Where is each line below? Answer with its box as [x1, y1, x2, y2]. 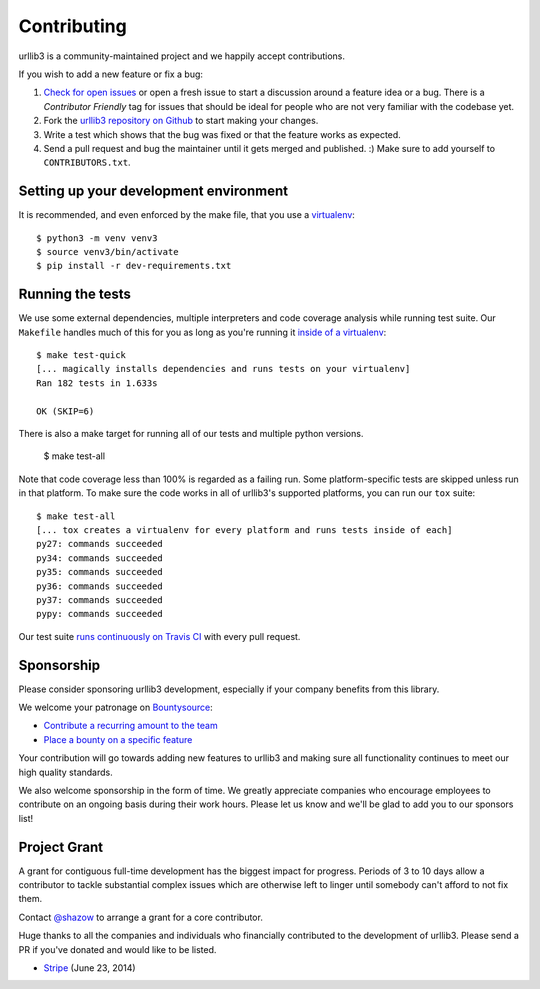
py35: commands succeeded [36, 566, 164, 578]
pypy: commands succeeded [36, 608, 164, 620]
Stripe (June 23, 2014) [43, 961, 136, 974]
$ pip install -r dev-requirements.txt [36, 260, 232, 272]
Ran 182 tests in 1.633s [36, 377, 158, 389]
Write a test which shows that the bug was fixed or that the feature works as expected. [43, 128, 402, 140]
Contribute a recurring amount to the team [43, 720, 219, 732]
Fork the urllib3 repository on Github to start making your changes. [43, 115, 319, 127]
